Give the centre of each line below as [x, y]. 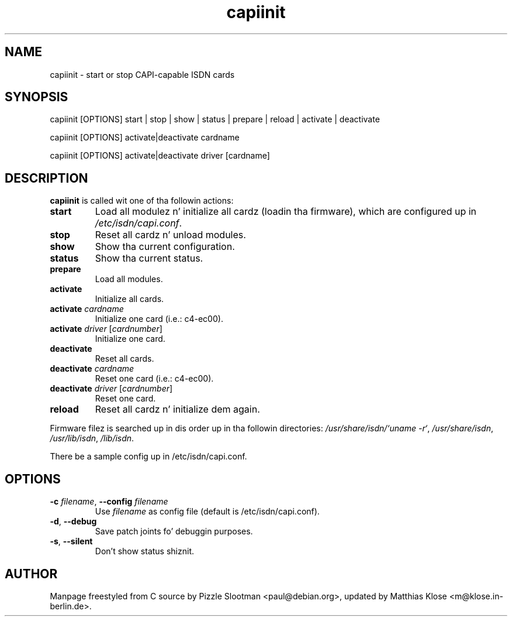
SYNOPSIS [37, 97]
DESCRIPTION [46, 178]
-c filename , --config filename [109, 502]
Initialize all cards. [129, 299]
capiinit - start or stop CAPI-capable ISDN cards [142, 74]
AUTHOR [31, 574]
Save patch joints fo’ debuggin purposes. [174, 531]
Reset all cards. [124, 359]
